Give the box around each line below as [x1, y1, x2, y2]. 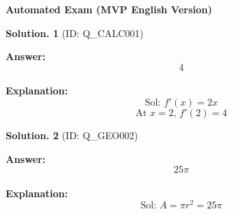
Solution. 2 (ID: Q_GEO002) [6, 127, 138, 142]
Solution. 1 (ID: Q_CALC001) [6, 25, 144, 40]
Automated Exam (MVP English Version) [6, 2, 213, 16]
